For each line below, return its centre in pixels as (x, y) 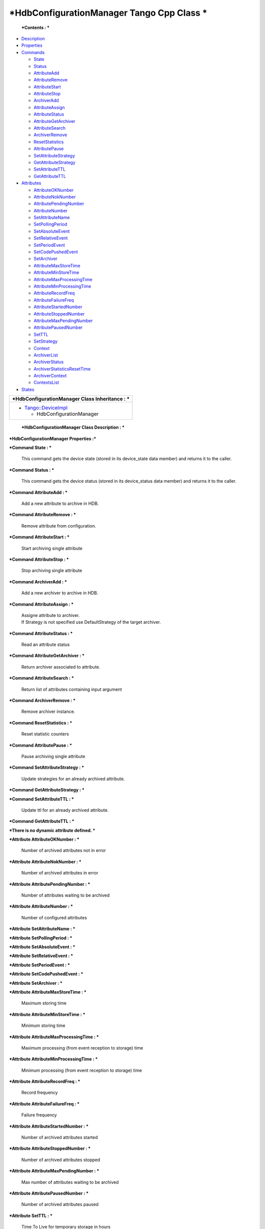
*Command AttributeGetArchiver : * (47, 656)
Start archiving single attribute (52, 548)
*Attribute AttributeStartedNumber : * (49, 1126)
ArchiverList (46, 355)
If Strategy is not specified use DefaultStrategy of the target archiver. (91, 622)
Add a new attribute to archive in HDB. (60, 503)
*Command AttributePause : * (40, 745)
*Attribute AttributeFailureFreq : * (44, 1104)
